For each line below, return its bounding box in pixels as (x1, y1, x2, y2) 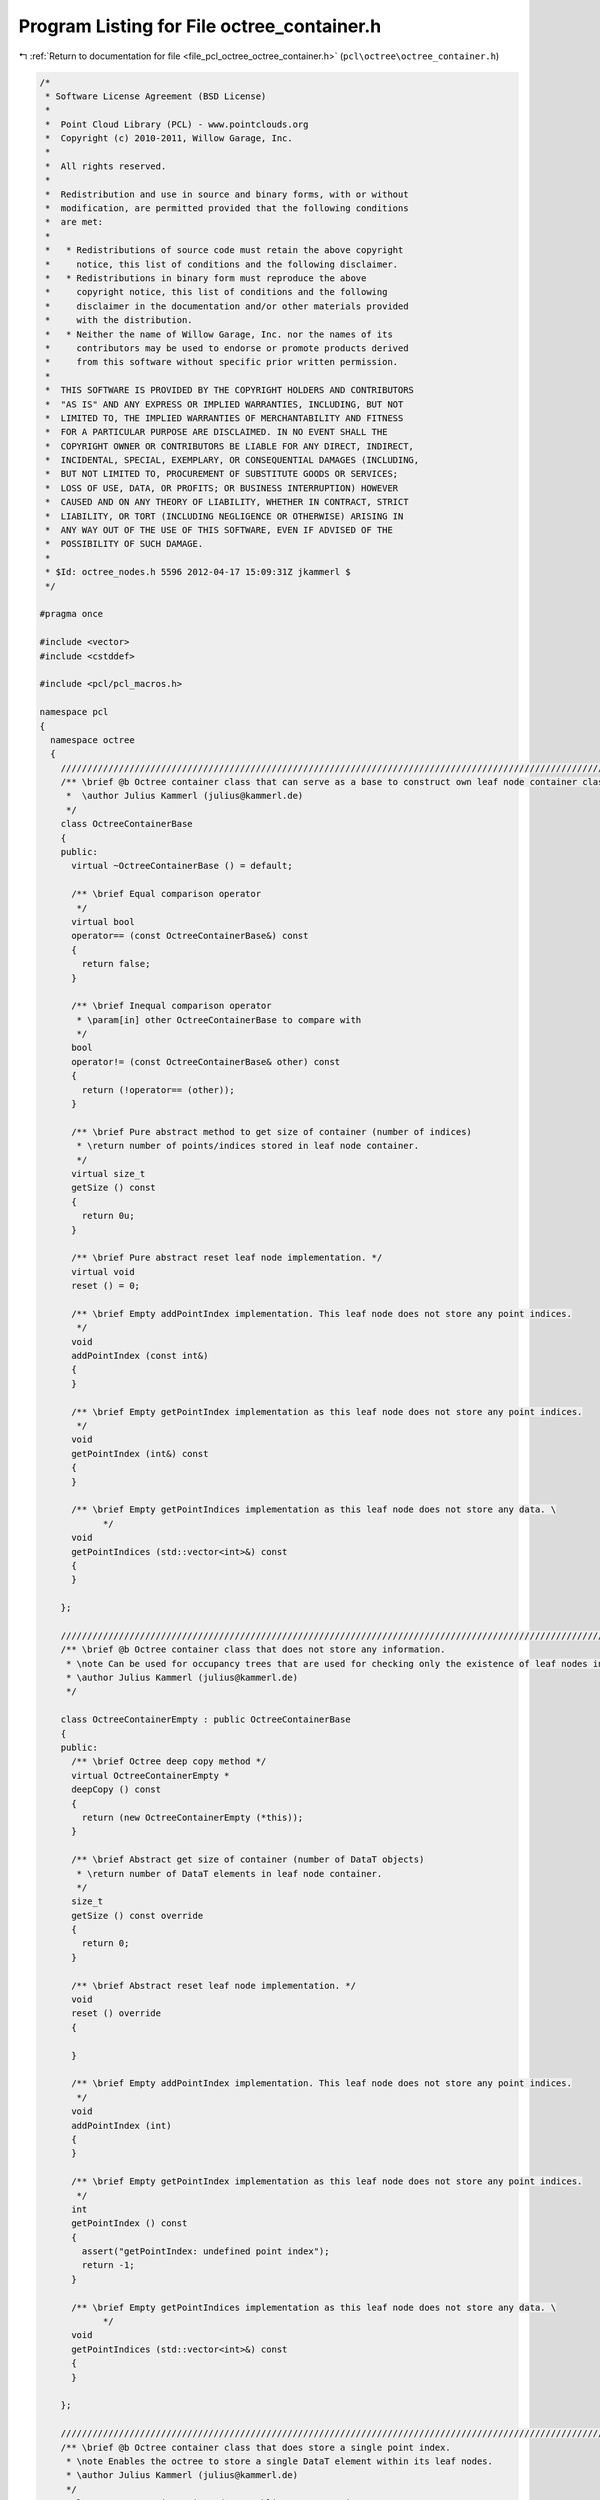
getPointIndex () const (71, 2218, 188, 2229)
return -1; (81, 2260, 135, 2271)
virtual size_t (71, 1168, 146, 1179)
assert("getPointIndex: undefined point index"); (81, 2246, 330, 2257)
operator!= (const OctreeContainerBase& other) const (71, 1056, 341, 1067)
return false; (81, 958, 151, 970)
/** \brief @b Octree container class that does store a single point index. (60, 2441, 452, 2453)
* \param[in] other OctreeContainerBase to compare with (76, 1014, 362, 1025)
